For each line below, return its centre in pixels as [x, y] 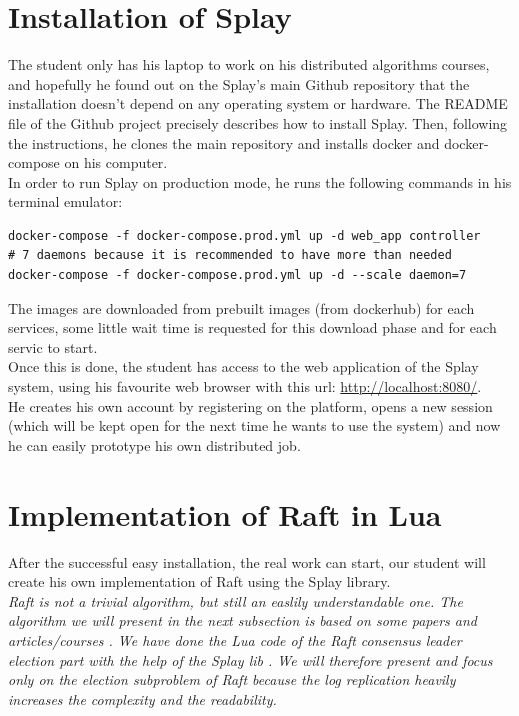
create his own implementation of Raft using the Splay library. [199, 581]
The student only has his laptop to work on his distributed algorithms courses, [249, 64]
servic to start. [53, 346]
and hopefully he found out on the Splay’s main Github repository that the [239, 83]
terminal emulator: [65, 201]
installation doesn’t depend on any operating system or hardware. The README [258, 103]
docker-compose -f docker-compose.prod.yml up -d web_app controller [244, 235]
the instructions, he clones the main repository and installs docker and [224, 142]
